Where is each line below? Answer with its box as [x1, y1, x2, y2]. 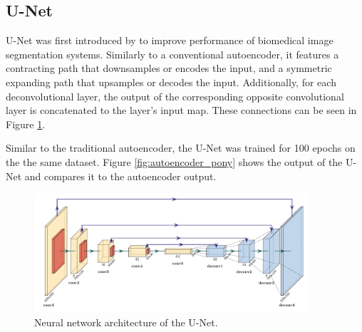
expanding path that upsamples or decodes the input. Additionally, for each [6, 74, 336, 89]
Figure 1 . [6, 116, 46, 131]
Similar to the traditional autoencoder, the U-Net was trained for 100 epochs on [6, 140, 356, 155]
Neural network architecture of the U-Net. [34, 314, 218, 329]
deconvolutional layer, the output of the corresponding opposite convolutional [6, 88, 344, 103]
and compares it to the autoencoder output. [24, 168, 217, 183]
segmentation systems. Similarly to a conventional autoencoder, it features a [6, 46, 339, 61]
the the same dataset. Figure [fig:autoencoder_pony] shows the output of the [6, 154, 343, 169]
